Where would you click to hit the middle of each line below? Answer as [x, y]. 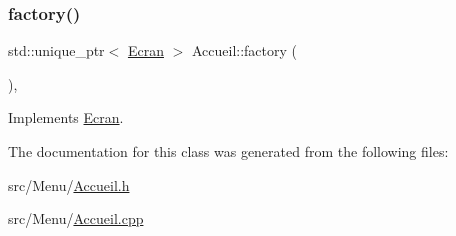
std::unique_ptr [56, 50]
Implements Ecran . [66, 117]
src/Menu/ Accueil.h [69, 184]
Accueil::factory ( [244, 50]
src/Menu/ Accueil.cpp [76, 218]
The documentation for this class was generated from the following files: [228, 151]
